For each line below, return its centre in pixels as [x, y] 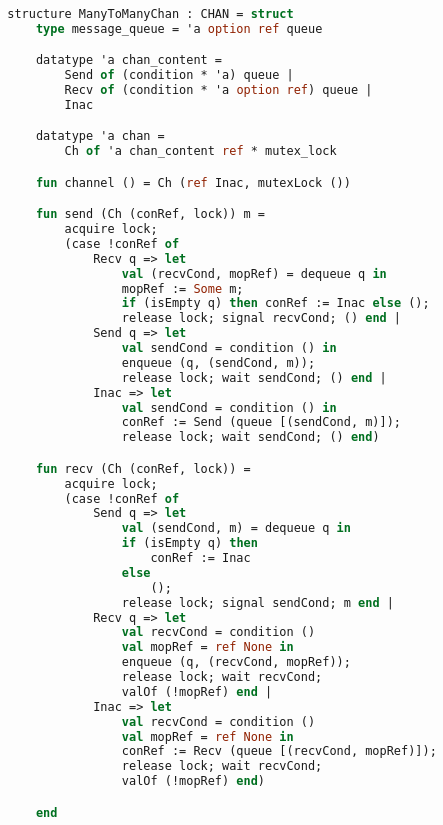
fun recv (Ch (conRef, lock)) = [143, 468]
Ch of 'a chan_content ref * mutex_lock [200, 151]
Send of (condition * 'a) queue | [179, 74]
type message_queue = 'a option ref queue [179, 28]
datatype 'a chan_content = [129, 60]
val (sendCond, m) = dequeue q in [236, 528]
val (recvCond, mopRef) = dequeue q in [254, 273]
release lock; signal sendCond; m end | [257, 602]
